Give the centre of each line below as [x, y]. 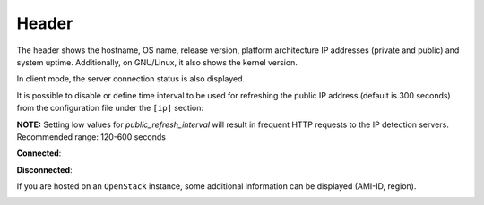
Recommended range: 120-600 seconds [91, 137]
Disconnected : [44, 169]
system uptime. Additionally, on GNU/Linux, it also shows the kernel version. [157, 62]
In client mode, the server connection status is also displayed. [131, 79]
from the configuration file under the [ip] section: [110, 108]
